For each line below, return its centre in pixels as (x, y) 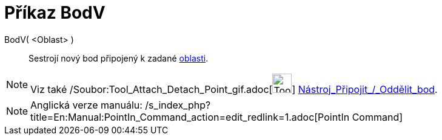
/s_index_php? (178, 105)
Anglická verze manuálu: (86, 105)
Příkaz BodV (55, 13)
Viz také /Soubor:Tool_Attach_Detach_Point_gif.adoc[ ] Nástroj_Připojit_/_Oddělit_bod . (234, 89)
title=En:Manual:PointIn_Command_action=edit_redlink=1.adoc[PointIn (190, 117)
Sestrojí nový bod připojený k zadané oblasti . (119, 58)
